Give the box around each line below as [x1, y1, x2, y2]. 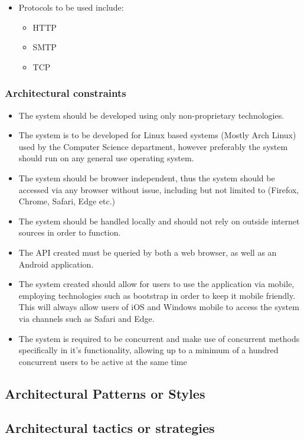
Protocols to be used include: [18, 1, 124, 13]
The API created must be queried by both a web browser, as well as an [18, 246, 277, 258]
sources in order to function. [18, 226, 121, 239]
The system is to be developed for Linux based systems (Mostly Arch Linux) [18, 129, 296, 141]
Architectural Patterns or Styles [5, 384, 205, 402]
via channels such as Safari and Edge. [18, 312, 155, 324]
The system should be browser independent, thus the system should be [18, 171, 275, 184]
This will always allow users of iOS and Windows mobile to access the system [18, 301, 299, 313]
